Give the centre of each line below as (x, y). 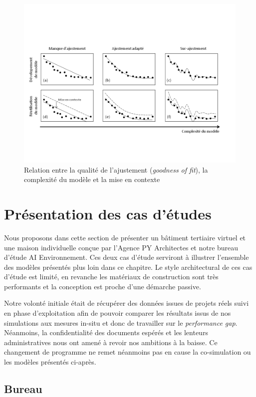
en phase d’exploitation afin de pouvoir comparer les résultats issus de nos (118, 313)
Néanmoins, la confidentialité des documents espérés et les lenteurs (106, 332)
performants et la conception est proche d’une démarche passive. (103, 286)
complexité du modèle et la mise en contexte (92, 179)
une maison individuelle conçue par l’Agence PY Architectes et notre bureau (121, 247)
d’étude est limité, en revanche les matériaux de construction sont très (111, 277)
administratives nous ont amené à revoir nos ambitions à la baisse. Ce (111, 342)
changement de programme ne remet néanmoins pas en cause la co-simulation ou (128, 352)
